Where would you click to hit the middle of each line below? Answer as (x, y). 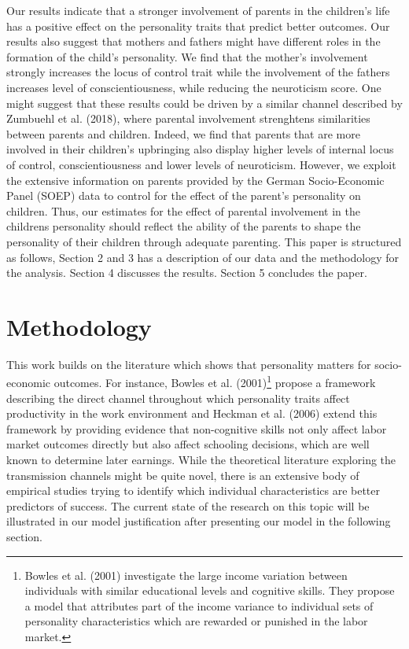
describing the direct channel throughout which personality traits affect (178, 398)
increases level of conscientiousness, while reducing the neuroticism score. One (194, 87)
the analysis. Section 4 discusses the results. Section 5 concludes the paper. (187, 273)
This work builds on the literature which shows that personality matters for (189, 364)
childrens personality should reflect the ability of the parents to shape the (184, 226)
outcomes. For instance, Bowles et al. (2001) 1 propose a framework (215, 382)
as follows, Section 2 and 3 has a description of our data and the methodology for (203, 257)
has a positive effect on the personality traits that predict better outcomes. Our (198, 26)
